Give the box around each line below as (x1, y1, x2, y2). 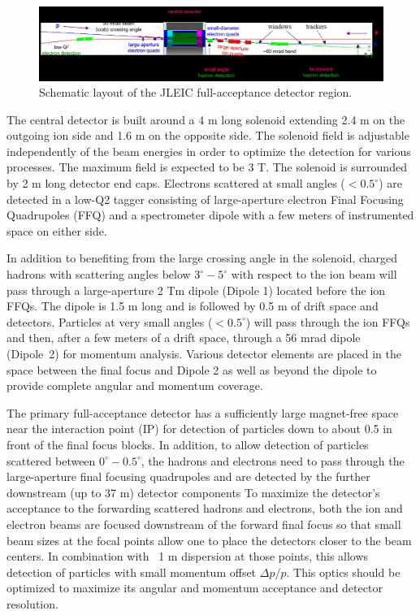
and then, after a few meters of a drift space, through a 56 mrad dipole (6, 329, 361, 346)
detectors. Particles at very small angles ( (6, 313, 213, 330)
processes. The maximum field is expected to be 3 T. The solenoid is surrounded (6, 158, 407, 175)
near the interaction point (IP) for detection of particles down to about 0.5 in (6, 420, 392, 437)
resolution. (6, 595, 58, 612)
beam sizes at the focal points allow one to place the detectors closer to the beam (6, 531, 412, 548)
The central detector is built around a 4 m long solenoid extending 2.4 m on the (6, 110, 405, 128)
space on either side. (6, 222, 107, 239)
